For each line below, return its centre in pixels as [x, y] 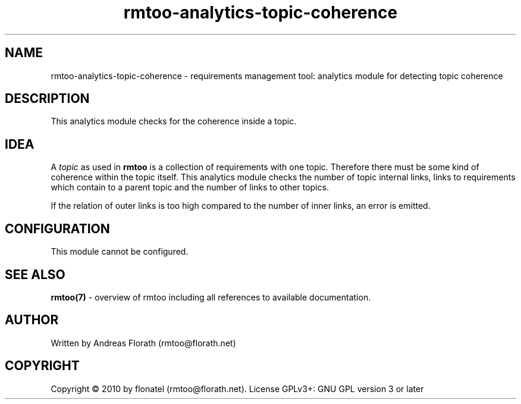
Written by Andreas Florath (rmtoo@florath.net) [143, 343]
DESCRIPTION [47, 99]
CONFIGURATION [57, 228]
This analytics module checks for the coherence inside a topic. [174, 121]
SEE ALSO [35, 274]
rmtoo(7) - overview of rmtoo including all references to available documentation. [211, 297]
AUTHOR [32, 320]
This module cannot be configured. [120, 252]
